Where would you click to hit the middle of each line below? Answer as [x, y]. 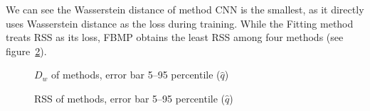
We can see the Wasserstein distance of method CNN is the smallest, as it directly [185, 9]
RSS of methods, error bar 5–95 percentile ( [130, 98]
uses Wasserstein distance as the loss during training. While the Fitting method [180, 23]
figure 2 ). [26, 51]
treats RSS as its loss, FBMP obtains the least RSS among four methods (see [175, 37]
